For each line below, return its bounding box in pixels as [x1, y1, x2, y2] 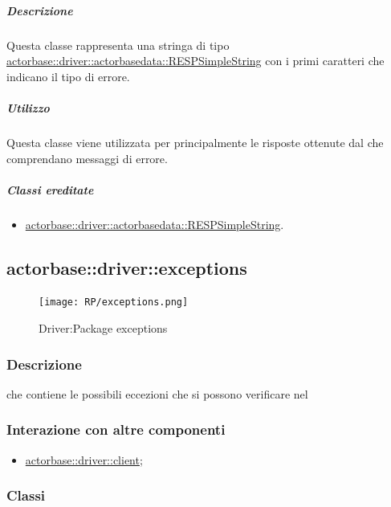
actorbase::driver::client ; [25, 451, 143, 468]
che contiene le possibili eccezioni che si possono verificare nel [6, 385, 308, 402]
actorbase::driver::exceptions [6, 255, 247, 280]
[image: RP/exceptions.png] [39, 296, 189, 309]
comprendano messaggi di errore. [6, 149, 168, 166]
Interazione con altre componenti [6, 419, 226, 440]
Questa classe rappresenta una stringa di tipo [6, 36, 230, 53]
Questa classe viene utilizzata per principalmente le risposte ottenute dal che [6, 133, 384, 150]
